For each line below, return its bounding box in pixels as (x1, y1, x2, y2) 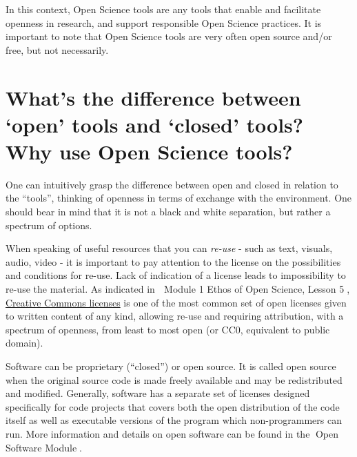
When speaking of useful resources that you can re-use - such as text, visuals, (6, 241, 333, 255)
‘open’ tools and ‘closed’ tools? (6, 110, 304, 138)
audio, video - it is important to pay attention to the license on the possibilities (6, 254, 341, 269)
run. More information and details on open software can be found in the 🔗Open (6, 426, 339, 440)
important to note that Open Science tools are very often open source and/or (6, 29, 332, 43)
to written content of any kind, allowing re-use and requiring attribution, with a (6, 309, 344, 323)
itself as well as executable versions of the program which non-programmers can (6, 413, 342, 427)
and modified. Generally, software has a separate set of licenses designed (6, 386, 310, 400)
